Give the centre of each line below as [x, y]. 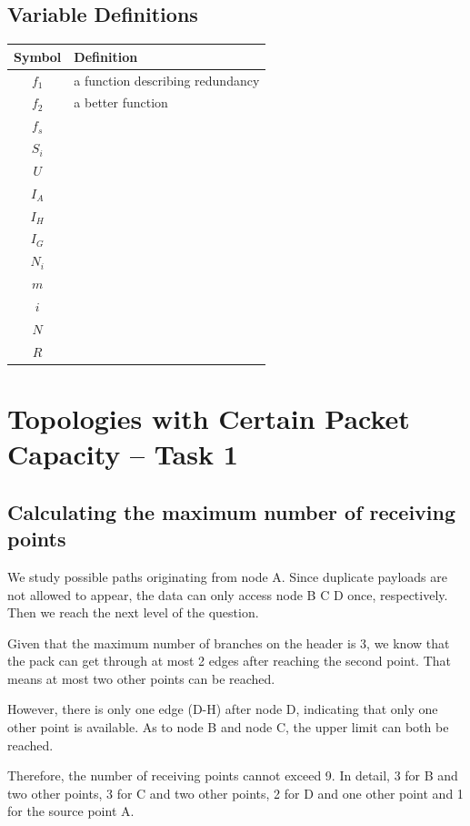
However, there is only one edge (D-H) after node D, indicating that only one [223, 709]
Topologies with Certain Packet [209, 418]
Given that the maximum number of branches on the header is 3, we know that [229, 642]
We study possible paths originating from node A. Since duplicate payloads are [227, 576]
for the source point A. [71, 811]
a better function [121, 102]
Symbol [38, 56]
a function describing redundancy [167, 80]
